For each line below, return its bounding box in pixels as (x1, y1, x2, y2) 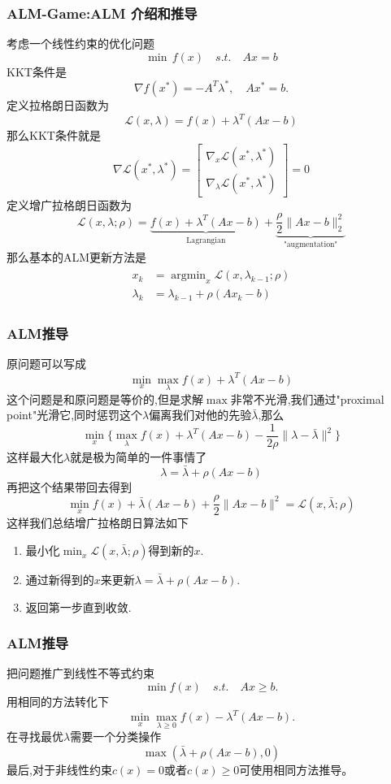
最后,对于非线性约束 (7, 760, 112, 778)
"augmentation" (284, 240, 338, 249)
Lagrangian (186, 236, 226, 245)
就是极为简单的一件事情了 (70, 448, 207, 466)
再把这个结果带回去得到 (7, 478, 132, 495)
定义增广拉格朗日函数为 (7, 196, 132, 213)
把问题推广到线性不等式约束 (7, 665, 154, 682)
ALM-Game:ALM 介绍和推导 (7, 2, 198, 23)
